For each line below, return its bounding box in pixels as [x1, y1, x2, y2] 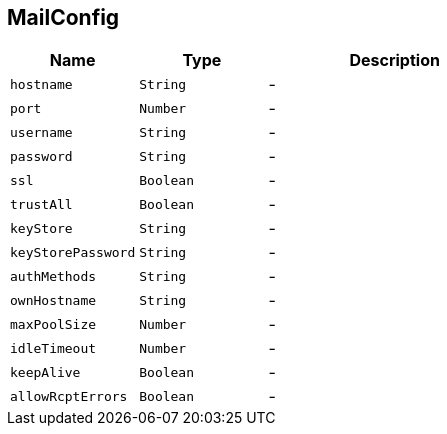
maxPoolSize [10, 316, 97, 332]
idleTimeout [10, 340, 97, 356]
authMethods [10, 268, 97, 284]
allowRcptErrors [10, 388, 128, 404]
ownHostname [10, 292, 97, 308]
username [10, 124, 73, 140]
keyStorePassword [10, 244, 136, 260]
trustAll [10, 196, 73, 212]
